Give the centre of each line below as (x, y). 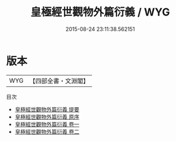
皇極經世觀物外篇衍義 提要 (47, 109)
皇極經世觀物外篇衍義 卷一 (47, 124)
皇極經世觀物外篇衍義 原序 (47, 117)
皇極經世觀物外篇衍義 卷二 (47, 131)
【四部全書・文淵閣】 (59, 81)
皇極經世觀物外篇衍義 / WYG (100, 12)
